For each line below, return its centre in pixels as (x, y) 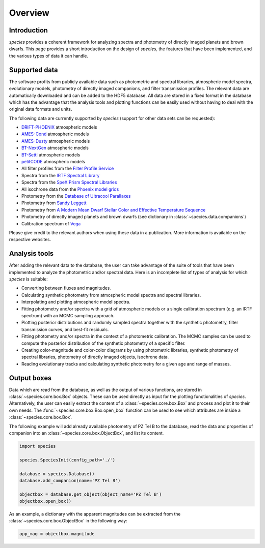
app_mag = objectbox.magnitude (57, 534)
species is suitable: (28, 279)
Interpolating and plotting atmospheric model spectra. (76, 302)
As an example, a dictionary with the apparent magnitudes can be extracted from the (95, 514)
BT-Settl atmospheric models (51, 154)
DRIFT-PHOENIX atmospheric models (59, 127)
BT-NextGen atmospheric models (55, 148)
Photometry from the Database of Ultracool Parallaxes (76, 196)
